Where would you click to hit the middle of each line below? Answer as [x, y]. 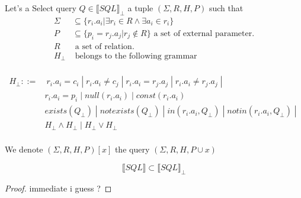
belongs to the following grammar [136, 56]
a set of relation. [105, 46]
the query [132, 149]
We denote [24, 149]
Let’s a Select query [41, 8]
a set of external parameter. [204, 33]
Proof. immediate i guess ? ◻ [58, 188]
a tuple [140, 8]
